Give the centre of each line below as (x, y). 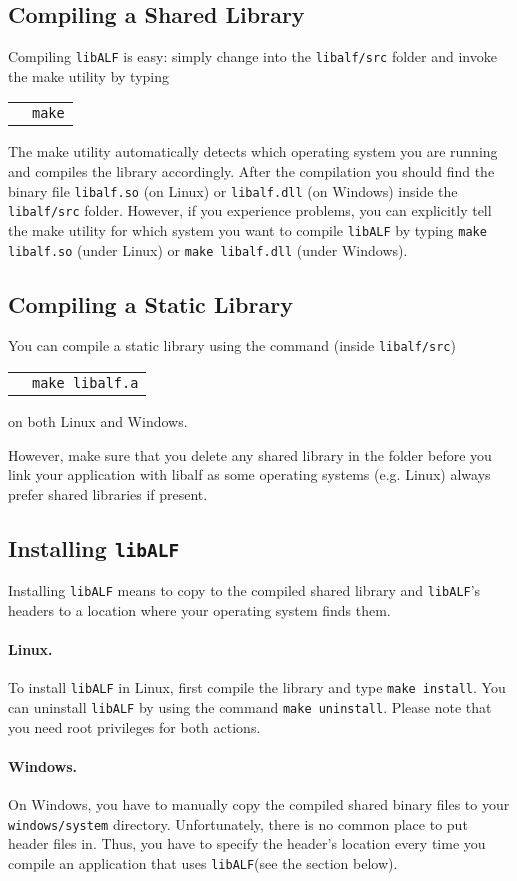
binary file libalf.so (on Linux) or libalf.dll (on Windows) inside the (233, 190)
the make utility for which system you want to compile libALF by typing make (247, 229)
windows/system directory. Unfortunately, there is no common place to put (238, 823)
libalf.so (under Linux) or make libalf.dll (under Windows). (208, 249)
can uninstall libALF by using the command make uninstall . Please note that (250, 706)
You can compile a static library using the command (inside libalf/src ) (232, 345)
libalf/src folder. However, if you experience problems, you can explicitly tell (250, 210)
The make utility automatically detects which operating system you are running (253, 151)
